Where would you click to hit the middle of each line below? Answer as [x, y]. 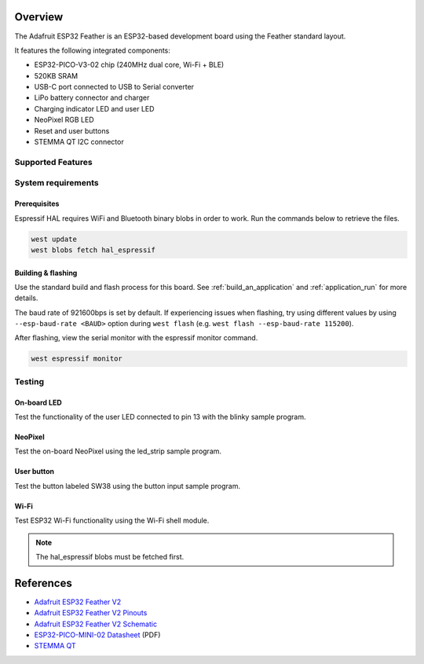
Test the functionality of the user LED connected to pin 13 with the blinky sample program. [160, 417]
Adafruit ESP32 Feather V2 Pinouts [91, 613]
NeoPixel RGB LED [64, 120]
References [43, 583]
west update [54, 239]
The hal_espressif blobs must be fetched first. [110, 556]
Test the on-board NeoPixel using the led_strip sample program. [118, 451]
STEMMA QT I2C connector [79, 142]
